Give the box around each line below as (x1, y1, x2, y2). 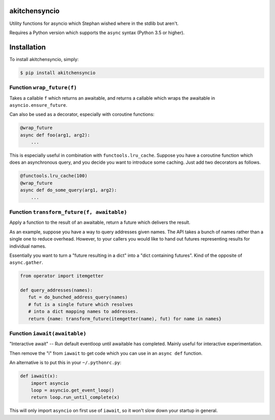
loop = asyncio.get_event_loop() (31, 387, 115, 393)
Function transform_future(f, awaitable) (9, 208, 127, 216)
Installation (9, 43, 46, 51)
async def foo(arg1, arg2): (20, 132, 90, 138)
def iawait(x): (20, 373, 58, 379)
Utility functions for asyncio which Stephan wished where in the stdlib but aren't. (9, 20, 179, 26)
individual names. (9, 243, 46, 249)
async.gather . (9, 259, 43, 265)
